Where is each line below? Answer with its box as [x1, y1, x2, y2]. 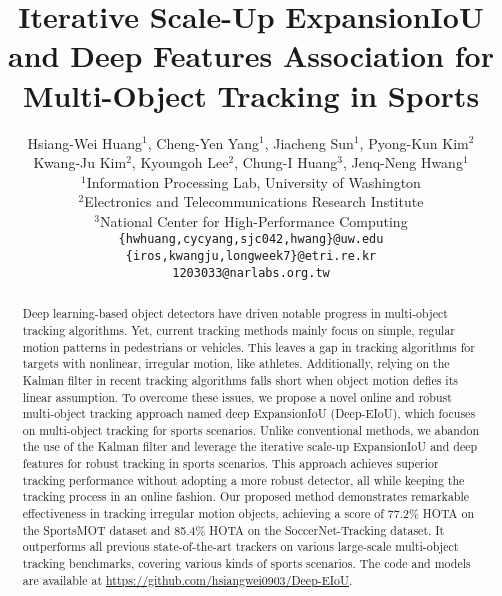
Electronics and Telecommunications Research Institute [84, 191, 424, 212]
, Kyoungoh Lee [131, 152, 229, 173]
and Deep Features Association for [8, 35, 494, 76]
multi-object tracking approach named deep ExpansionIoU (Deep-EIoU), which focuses [22, 405, 476, 422]
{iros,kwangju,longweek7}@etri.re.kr [125, 249, 377, 264]
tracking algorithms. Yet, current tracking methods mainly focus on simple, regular [22, 321, 456, 338]
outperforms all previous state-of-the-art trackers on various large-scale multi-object [22, 538, 459, 555]
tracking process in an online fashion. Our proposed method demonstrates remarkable [22, 488, 470, 505]
